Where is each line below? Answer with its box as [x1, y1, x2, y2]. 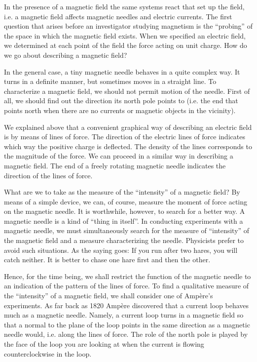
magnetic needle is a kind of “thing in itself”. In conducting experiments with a [4, 215, 243, 226]
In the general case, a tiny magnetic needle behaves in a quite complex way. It [4, 66, 240, 77]
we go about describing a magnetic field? [4, 49, 127, 60]
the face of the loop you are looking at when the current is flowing [4, 339, 204, 349]
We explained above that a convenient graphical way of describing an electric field [4, 121, 252, 132]
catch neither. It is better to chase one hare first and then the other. [4, 254, 211, 265]
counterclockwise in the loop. [4, 348, 92, 359]
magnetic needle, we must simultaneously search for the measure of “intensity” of [4, 225, 250, 236]
